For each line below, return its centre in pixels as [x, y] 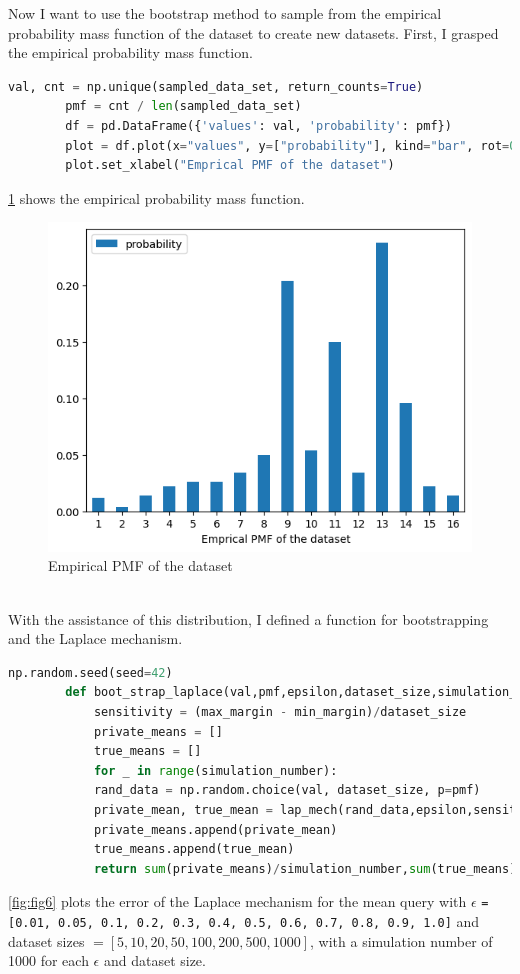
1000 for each [48, 960]
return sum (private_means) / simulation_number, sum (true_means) [305, 868]
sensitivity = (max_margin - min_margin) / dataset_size [280, 711]
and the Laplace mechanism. [95, 638]
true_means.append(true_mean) [194, 849]
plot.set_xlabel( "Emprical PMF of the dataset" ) [230, 165]
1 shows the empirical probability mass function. [156, 197]
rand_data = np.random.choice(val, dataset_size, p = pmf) [287, 790]
